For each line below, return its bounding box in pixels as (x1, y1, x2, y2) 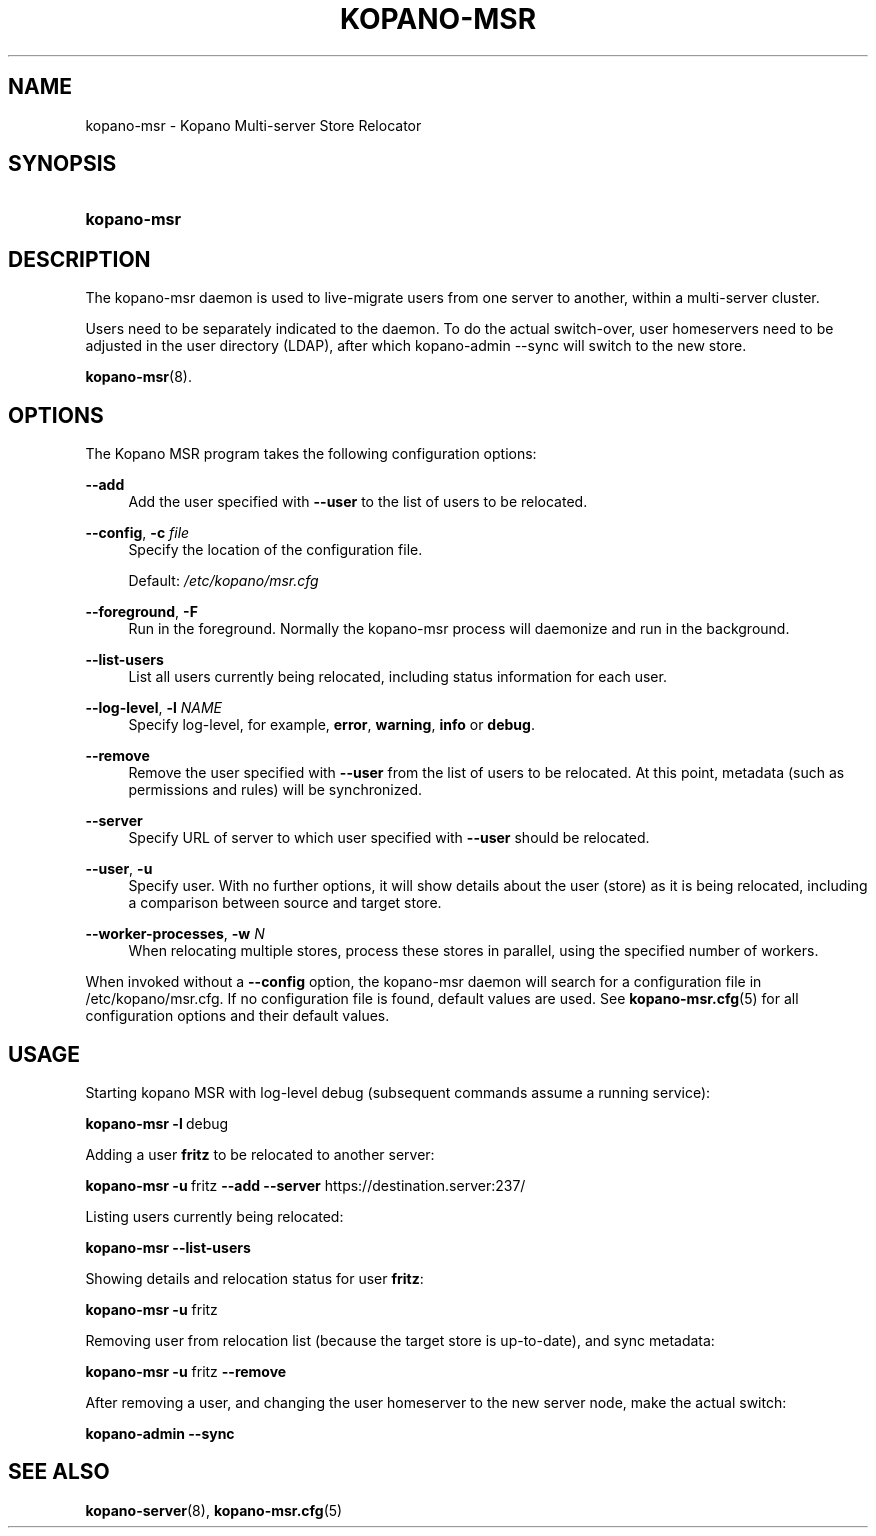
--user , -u (85, 860, 153, 878)
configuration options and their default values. (85, 1007, 390, 1025)
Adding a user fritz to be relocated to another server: (85, 1145, 435, 1163)
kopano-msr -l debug (85, 1114, 229, 1132)
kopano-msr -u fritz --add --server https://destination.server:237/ (85, 1176, 526, 1194)
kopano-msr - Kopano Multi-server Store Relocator (85, 116, 422, 134)
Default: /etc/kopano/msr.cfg (128, 572, 319, 590)
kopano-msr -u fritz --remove (85, 1362, 287, 1380)
